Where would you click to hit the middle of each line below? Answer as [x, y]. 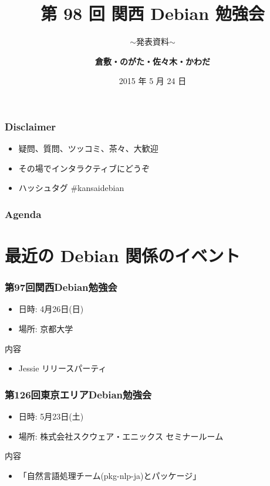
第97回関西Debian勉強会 [61, 287]
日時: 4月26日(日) [51, 309]
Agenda [23, 214]
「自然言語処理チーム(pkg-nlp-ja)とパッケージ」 [110, 475]
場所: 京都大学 [46, 329]
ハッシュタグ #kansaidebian [71, 188]
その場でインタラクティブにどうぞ [84, 168]
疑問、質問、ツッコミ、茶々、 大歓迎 [88, 148]
